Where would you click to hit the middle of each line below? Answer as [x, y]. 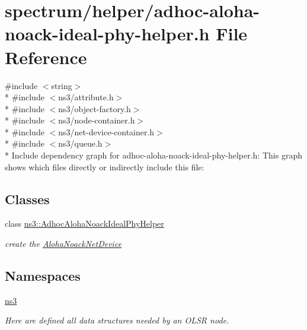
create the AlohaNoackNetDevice [63, 244]
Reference [46, 57]
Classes [27, 199]
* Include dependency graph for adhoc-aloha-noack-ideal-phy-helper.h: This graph [153, 155]
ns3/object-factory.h [95, 108]
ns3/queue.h [80, 143]
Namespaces [43, 276]
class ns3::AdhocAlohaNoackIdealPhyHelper [84, 223]
